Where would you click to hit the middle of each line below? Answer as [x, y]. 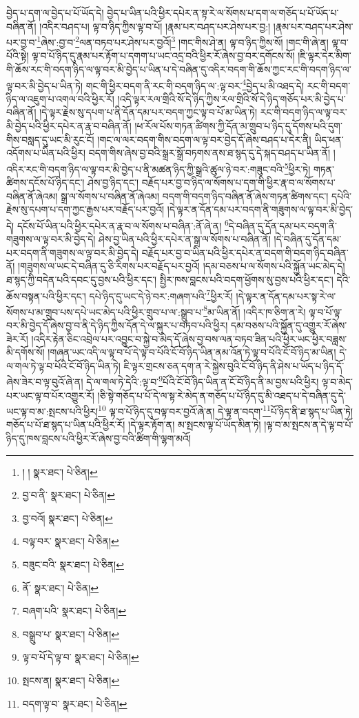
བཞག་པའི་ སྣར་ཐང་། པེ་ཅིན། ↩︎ [74, 611]
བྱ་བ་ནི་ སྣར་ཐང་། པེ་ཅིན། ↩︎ [69, 495]
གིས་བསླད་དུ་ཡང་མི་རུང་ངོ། [50, 139]
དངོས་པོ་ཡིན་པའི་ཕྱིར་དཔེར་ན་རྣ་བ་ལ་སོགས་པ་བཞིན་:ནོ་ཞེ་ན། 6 [123, 224]
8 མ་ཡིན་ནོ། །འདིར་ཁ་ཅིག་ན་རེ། [255, 310]
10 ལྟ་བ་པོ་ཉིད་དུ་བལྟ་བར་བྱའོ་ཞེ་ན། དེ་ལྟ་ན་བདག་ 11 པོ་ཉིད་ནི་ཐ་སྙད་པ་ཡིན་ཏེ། [226, 410]
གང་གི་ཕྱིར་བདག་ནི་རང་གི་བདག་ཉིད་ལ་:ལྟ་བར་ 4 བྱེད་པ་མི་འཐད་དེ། [195, 84]
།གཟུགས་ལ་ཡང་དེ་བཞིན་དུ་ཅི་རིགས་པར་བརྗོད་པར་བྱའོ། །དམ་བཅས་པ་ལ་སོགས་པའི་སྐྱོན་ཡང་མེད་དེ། [182, 266]
